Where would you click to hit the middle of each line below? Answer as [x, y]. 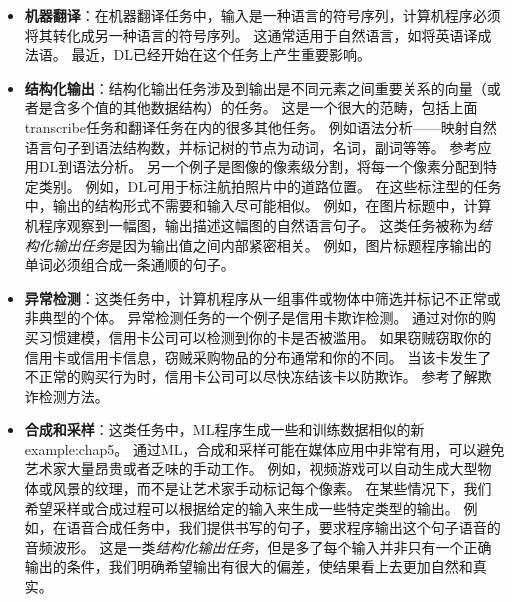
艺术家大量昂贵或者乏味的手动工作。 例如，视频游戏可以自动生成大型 [251, 468]
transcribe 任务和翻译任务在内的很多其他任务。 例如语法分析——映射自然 [260, 126]
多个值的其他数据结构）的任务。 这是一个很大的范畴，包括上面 [272, 107]
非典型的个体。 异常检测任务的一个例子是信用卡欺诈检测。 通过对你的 [253, 317]
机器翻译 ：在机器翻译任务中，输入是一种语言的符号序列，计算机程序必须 [262, 15]
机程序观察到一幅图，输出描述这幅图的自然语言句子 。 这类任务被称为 [251, 224]
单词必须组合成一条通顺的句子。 [129, 264]
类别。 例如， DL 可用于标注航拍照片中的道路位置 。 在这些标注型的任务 [270, 185]
